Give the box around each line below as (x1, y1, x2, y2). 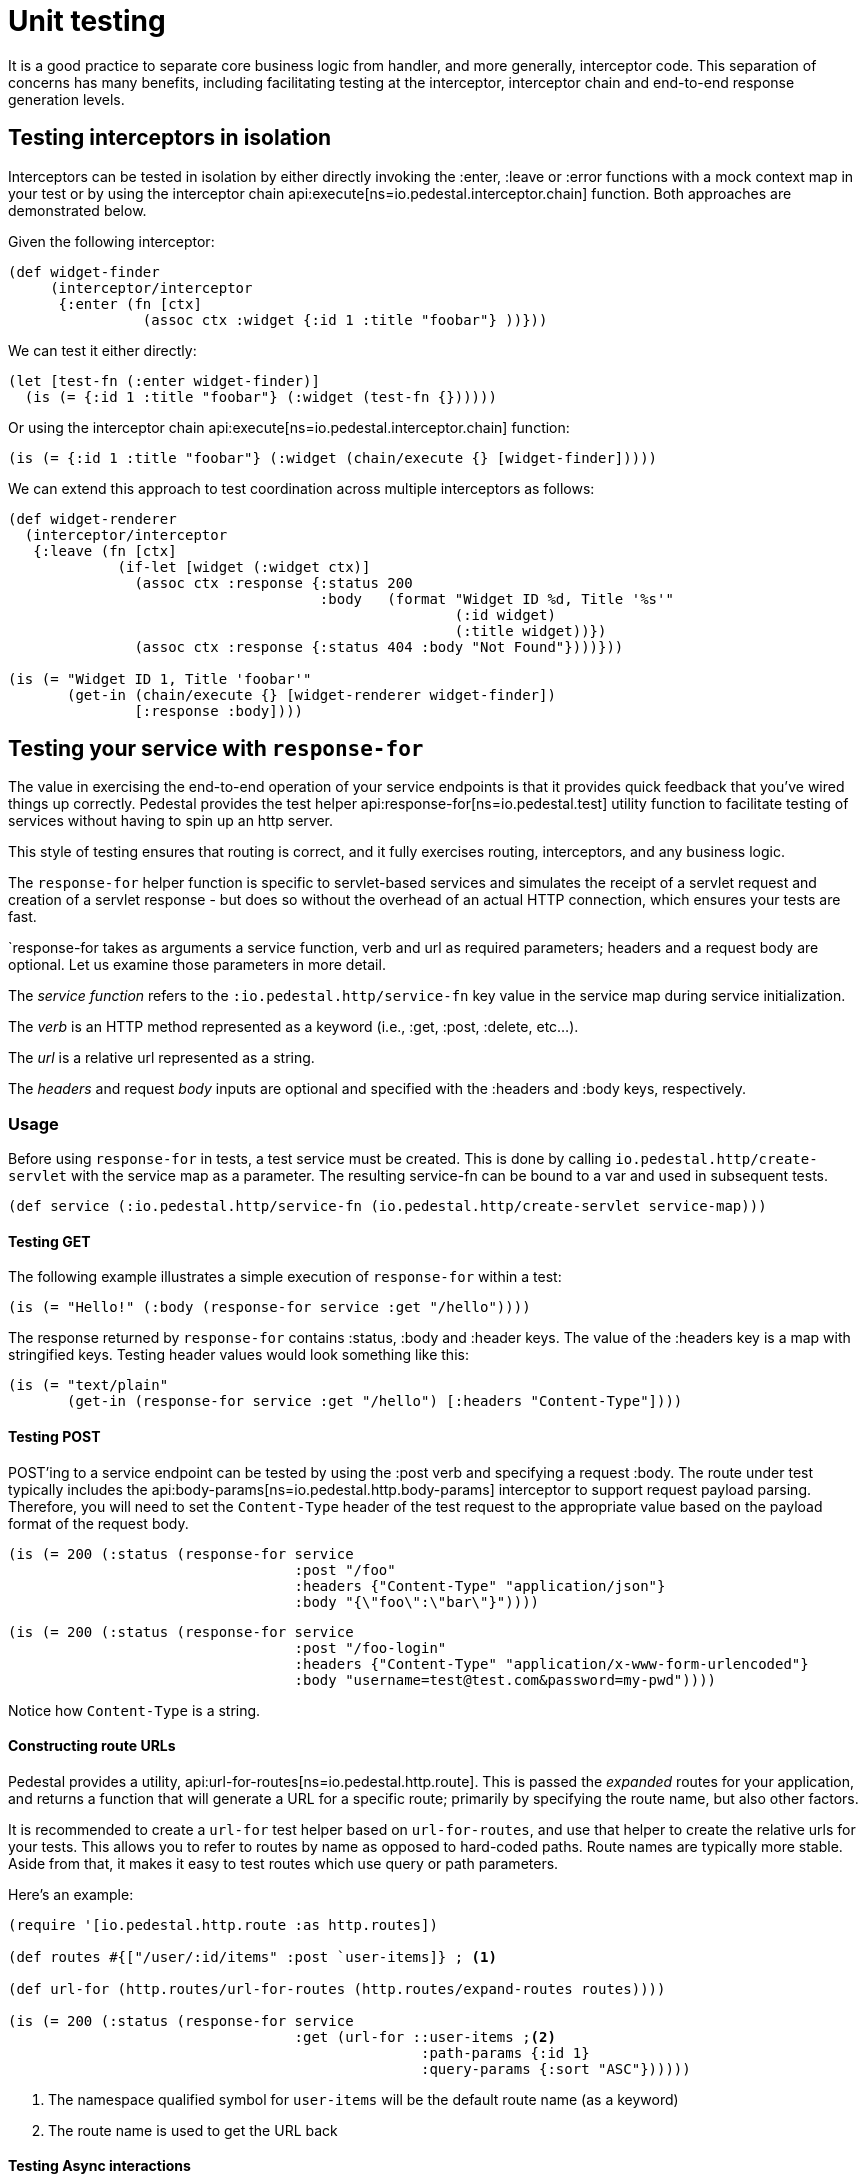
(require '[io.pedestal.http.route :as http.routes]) (8, 1916, 438, 1933)
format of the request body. (8, 1514, 189, 1532)
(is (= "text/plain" (8, 1377, 169, 1394)
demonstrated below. (8, 201, 147, 219)
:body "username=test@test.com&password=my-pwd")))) (294, 1671, 717, 1688)
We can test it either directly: (8, 341, 197, 359)
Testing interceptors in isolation (8, 125, 332, 151)
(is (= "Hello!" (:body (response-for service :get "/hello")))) (8, 1299, 531, 1316)
